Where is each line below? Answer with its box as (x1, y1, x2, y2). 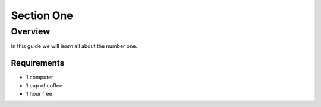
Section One (11, 9, 74, 22)
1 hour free (26, 90, 53, 98)
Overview (11, 26, 51, 37)
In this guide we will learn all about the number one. (11, 43, 138, 50)
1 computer (26, 74, 53, 81)
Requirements (11, 58, 65, 68)
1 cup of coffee (26, 82, 63, 89)
